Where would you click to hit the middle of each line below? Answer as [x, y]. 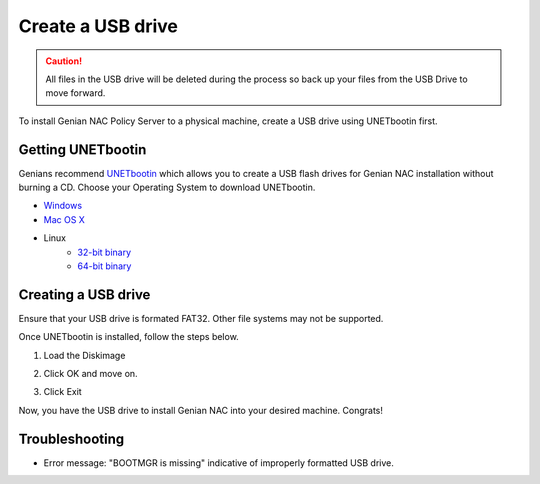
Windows [63, 206]
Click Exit [62, 392]
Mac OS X [64, 219]
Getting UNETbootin [82, 149]
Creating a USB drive [84, 294]
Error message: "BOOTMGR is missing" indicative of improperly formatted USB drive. [219, 462]
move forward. [75, 93]
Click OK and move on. [91, 374]
